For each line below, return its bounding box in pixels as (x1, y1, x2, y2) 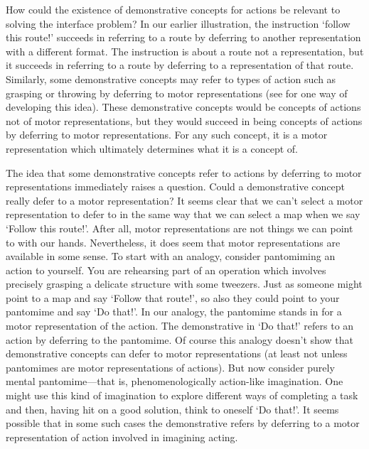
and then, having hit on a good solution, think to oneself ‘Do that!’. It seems (6, 401, 339, 416)
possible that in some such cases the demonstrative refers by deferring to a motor (6, 416, 360, 431)
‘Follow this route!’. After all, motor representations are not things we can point (6, 220, 353, 235)
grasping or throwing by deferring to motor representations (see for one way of (6, 85, 348, 100)
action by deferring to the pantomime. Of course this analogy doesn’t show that (6, 332, 353, 347)
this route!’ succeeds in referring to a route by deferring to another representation (6, 30, 361, 45)
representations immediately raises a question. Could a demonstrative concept (6, 179, 345, 194)
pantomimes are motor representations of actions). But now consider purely (6, 359, 335, 374)
